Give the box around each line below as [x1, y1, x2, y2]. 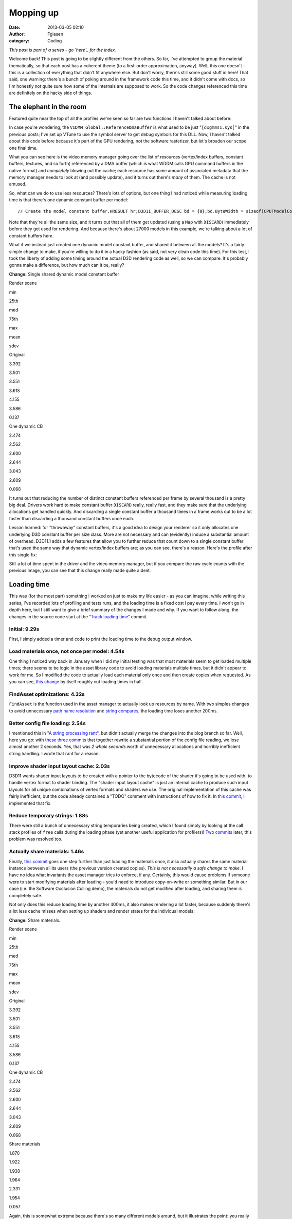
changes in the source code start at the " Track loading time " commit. [9, 613, 148, 619]
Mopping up [9, 7, 59, 18]
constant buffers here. [9, 233, 54, 238]
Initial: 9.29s [9, 626, 39, 632]
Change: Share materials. [9, 917, 61, 923]
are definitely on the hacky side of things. [9, 90, 92, 96]
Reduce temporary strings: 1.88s [9, 812, 89, 819]
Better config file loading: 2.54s [9, 720, 86, 727]
